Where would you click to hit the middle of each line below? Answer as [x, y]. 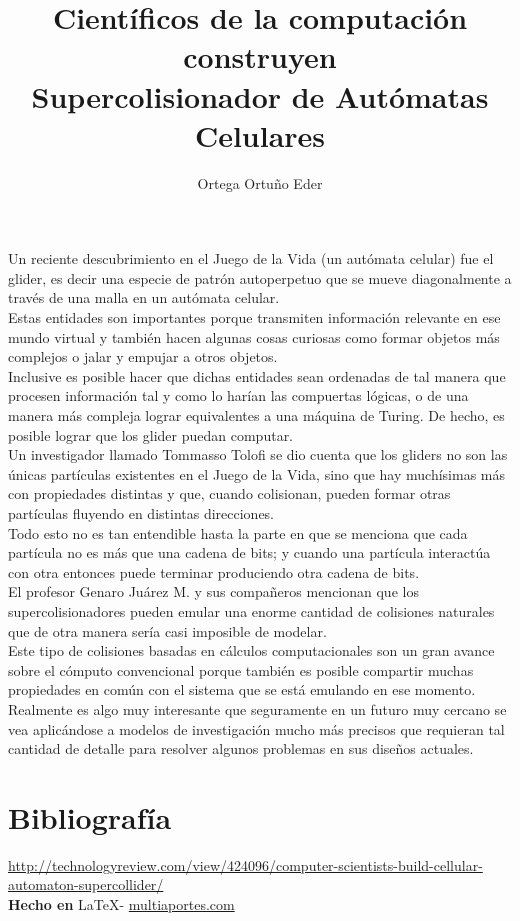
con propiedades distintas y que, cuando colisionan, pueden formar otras [229, 493]
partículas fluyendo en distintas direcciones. [141, 513]
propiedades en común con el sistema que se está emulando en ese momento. [242, 689]
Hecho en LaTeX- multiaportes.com [121, 904]
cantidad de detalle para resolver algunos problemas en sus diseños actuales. [241, 748]
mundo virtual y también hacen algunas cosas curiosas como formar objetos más [254, 336]
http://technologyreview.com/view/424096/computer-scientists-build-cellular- [245, 864]
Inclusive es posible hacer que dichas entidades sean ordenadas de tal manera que [257, 375]
